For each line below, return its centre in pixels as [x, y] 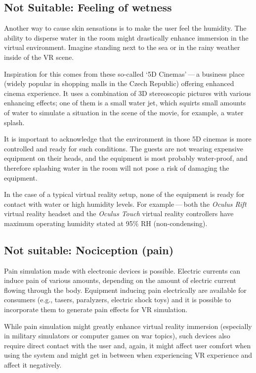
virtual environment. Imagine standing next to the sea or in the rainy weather [122, 47]
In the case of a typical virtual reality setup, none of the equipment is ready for [124, 194]
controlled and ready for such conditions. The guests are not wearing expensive [124, 148]
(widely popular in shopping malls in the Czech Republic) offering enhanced [119, 83]
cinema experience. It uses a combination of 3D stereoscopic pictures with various [128, 93]
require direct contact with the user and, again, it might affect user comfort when [128, 345]
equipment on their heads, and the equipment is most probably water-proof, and [126, 158]
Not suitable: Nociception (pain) [89, 250]
